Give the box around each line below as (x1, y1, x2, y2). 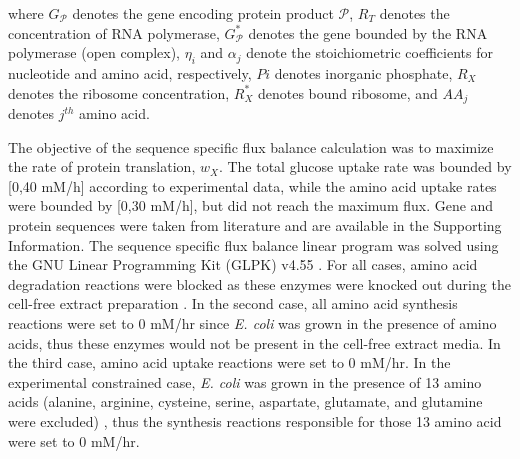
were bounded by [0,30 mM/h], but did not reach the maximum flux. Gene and (8, 195, 494, 216)
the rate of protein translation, (8, 156, 196, 177)
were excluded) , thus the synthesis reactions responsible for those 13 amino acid (8, 410, 502, 431)
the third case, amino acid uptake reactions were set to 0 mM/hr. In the (8, 352, 451, 373)
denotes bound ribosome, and (257, 82, 438, 103)
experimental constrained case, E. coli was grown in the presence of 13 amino (8, 371, 482, 392)
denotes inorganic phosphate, (274, 62, 453, 83)
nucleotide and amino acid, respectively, (8, 62, 252, 83)
